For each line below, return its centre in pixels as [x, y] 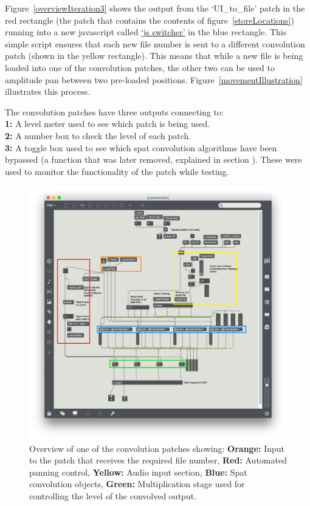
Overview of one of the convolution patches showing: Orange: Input [157, 448]
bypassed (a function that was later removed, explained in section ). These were [153, 159]
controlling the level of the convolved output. [113, 496]
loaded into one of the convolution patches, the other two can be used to [140, 67]
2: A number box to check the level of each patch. [98, 135]
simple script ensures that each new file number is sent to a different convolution [155, 43]
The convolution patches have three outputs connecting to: [114, 111]
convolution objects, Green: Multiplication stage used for [137, 484]
